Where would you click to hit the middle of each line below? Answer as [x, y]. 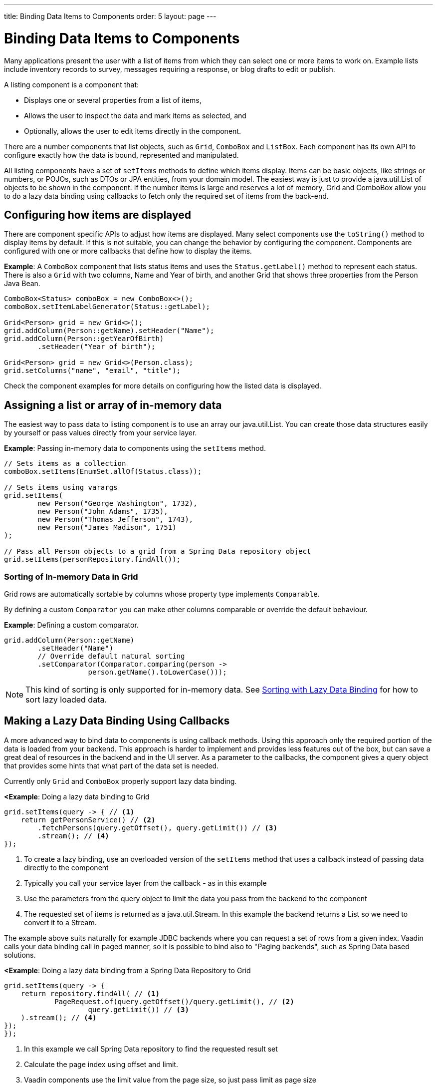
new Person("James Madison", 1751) [107, 528]
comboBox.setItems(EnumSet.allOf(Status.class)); [103, 472]
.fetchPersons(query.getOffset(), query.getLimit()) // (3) [157, 828]
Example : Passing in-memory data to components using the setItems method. [135, 448]
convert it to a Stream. [60, 922]
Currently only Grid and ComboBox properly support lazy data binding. [120, 781]
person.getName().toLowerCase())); [157, 672]
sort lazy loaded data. [66, 699]
